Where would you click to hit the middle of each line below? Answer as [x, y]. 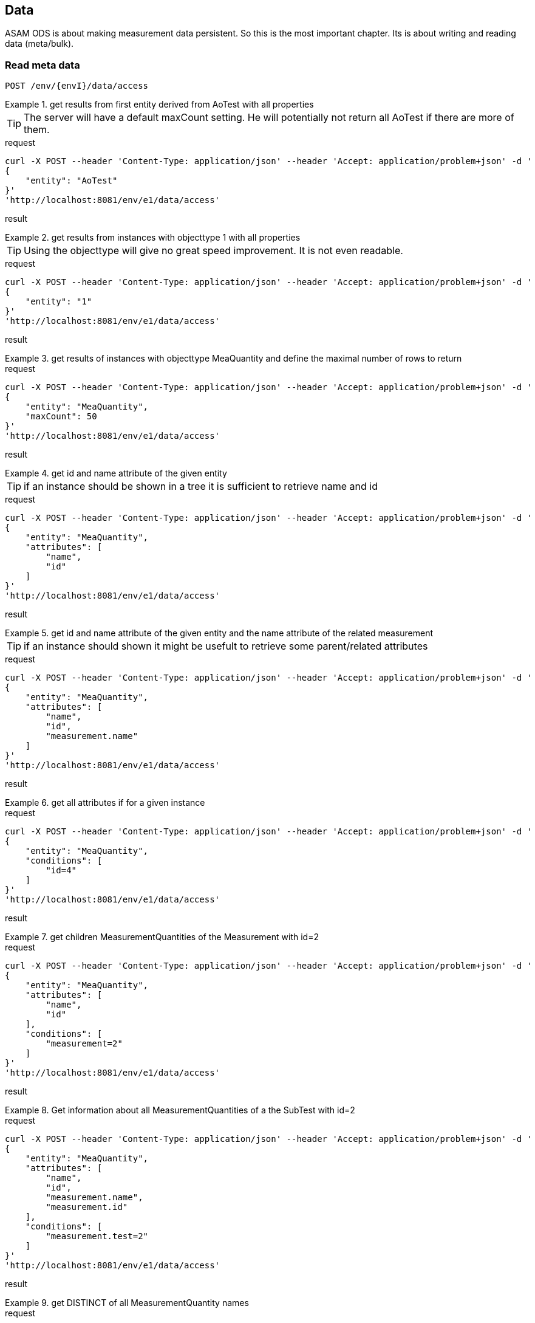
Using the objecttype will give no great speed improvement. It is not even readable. [213, 251]
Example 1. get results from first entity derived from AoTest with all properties [159, 105]
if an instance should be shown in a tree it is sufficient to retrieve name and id [201, 486]
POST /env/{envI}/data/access [77, 86]
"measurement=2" [84, 1044]
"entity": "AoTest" [71, 181]
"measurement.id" [87, 1207]
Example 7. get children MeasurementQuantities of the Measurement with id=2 [162, 937]
